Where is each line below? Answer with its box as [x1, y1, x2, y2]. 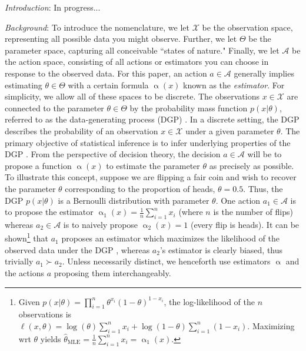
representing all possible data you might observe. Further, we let [5, 32, 237, 45]
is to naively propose [63, 218, 138, 230]
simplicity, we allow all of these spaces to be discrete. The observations [5, 90, 260, 102]
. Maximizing [247, 319, 295, 332]
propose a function [5, 159, 72, 171]
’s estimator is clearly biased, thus [159, 243, 283, 256]
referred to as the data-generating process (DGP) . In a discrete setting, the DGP [5, 113, 300, 125]
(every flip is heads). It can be [190, 218, 300, 230]
